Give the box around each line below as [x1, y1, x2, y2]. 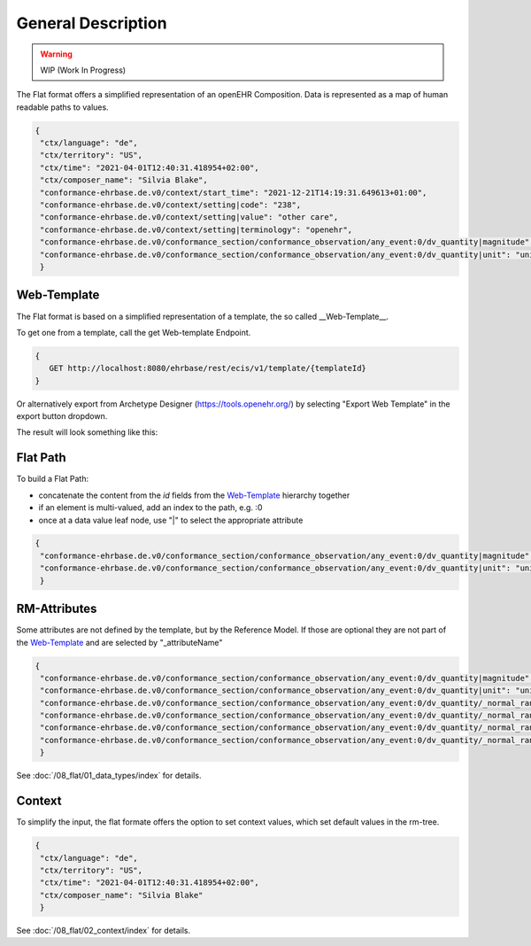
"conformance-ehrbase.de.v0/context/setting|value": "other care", [40, 213, 339, 222]
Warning [40, 49, 73, 59]
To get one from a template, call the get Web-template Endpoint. [16, 327, 251, 337]
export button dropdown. [16, 411, 108, 422]
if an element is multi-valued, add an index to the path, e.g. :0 [38, 502, 263, 513]
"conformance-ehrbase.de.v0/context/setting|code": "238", [40, 200, 302, 210]
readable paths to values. [16, 102, 110, 112]
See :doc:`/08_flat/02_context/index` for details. [16, 926, 191, 936]
